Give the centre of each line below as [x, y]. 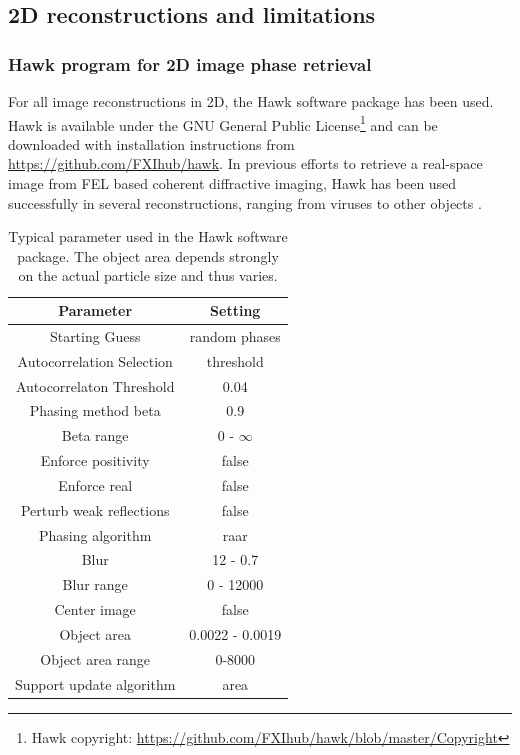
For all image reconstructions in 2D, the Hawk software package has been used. [251, 101]
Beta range [95, 435]
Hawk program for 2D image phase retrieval [190, 63]
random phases [235, 335]
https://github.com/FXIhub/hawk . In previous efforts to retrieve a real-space [245, 163]
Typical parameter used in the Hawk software [148, 236]
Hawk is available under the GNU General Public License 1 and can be [223, 123]
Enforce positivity [95, 460]
